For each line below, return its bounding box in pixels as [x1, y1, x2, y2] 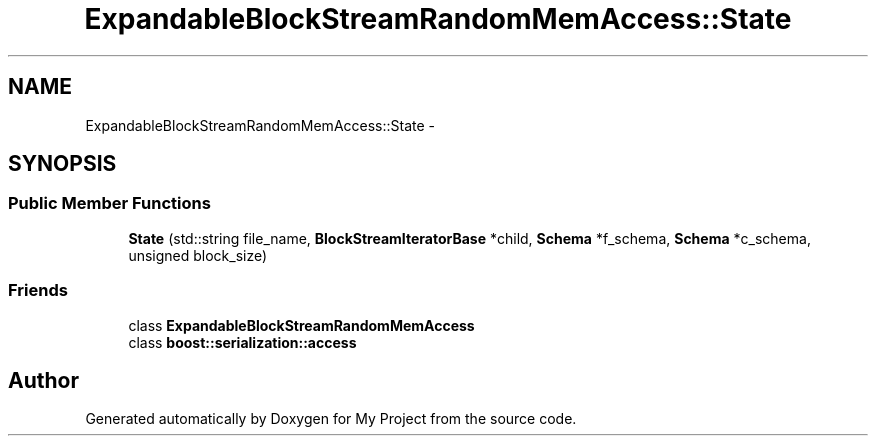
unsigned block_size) [128, 246, 268, 264]
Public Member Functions [8, 193, 211, 214]
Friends [8, 280, 68, 301]
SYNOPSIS [8, 151, 117, 177]
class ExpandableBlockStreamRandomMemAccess [128, 316, 475, 334]
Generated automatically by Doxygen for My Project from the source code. [85, 410, 577, 428]
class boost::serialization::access [128, 333, 357, 351]
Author [8, 367, 79, 393]
